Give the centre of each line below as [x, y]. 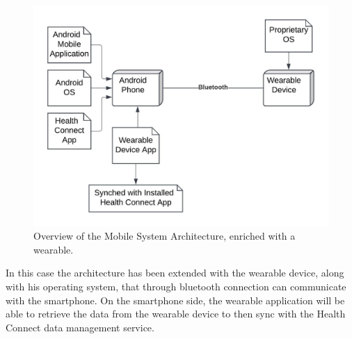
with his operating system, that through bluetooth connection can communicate [176, 286]
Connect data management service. [80, 327]
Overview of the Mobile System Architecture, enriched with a [165, 236]
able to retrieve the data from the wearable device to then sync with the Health [176, 314]
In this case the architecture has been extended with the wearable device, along [175, 273]
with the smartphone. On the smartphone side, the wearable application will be [175, 300]
